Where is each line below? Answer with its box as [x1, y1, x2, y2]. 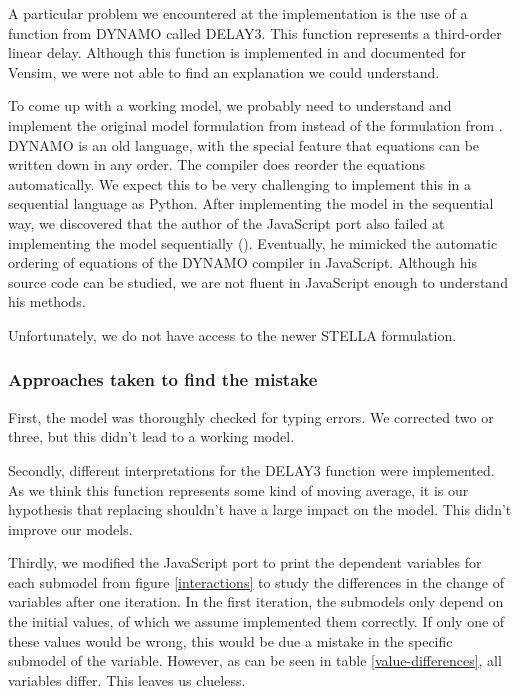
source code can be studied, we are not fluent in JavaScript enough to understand [8, 271, 508, 292]
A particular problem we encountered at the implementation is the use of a [8, 3, 468, 23]
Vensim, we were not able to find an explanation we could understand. [8, 61, 440, 82]
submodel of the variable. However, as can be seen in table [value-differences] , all [8, 650, 502, 671]
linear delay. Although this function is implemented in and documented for [8, 42, 467, 63]
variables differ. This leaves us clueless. [8, 669, 246, 690]
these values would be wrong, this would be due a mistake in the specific [8, 630, 453, 651]
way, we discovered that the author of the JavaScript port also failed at [8, 212, 445, 233]
